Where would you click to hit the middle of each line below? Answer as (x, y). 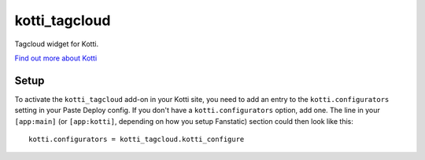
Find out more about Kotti (56, 58)
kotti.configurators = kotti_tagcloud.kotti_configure (137, 140)
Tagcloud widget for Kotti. (56, 44)
